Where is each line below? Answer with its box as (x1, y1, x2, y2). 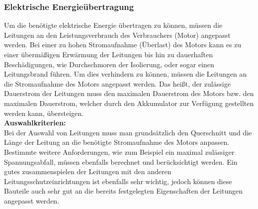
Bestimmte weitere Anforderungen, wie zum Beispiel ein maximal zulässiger (4, 146, 235, 157)
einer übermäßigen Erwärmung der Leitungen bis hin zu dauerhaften (4, 49, 213, 59)
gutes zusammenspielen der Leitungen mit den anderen (4, 166, 172, 177)
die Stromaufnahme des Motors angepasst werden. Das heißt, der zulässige (4, 78, 231, 89)
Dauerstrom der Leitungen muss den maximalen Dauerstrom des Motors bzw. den (4, 88, 254, 99)
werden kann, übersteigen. (4, 107, 84, 118)
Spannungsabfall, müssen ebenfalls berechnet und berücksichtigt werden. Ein (4, 156, 238, 167)
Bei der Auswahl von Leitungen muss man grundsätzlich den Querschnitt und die (4, 127, 252, 137)
